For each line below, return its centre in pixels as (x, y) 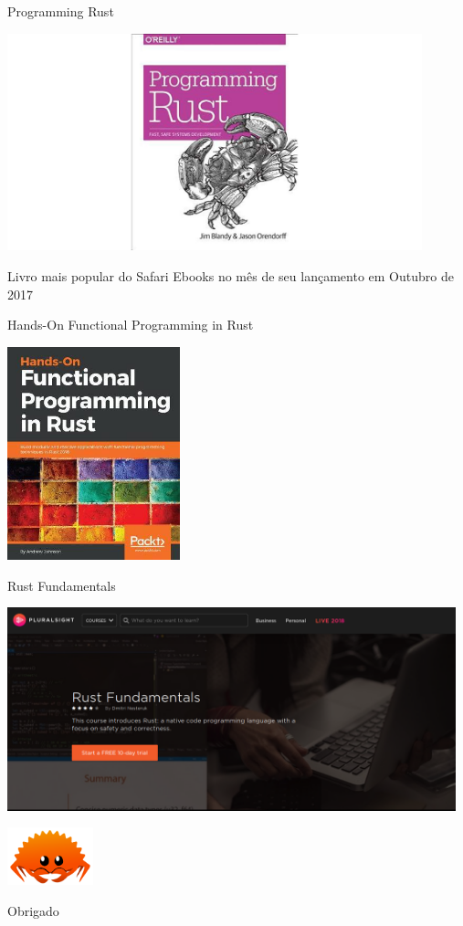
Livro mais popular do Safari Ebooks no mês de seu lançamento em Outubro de (231, 276)
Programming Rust (61, 11)
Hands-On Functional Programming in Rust (131, 325)
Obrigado (33, 910)
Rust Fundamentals (62, 585)
